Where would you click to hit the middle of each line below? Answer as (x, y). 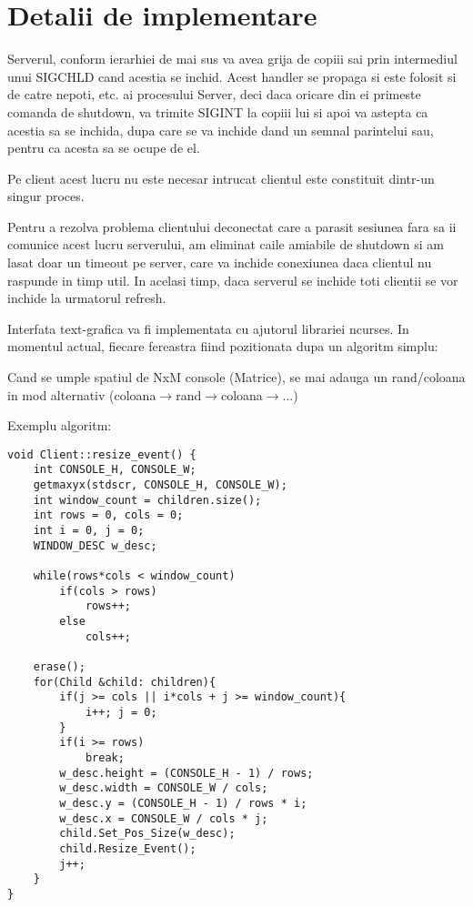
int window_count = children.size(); (147, 500)
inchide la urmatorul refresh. (87, 298)
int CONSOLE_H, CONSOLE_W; (115, 470)
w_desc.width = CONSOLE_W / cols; (164, 788)
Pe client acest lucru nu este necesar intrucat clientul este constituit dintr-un (221, 178)
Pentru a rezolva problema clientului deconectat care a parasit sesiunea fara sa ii (232, 226)
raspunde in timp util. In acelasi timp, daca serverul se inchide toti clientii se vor (233, 280)
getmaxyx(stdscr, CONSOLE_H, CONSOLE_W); (160, 485)
